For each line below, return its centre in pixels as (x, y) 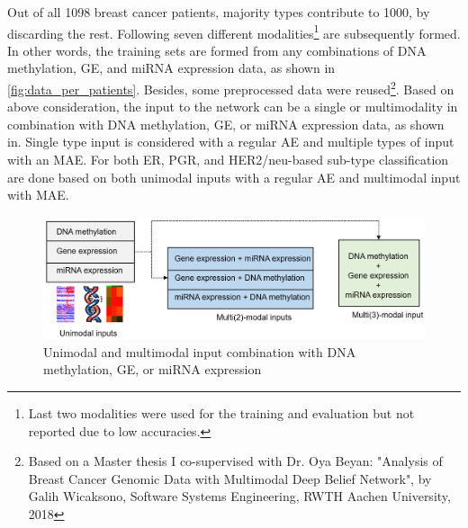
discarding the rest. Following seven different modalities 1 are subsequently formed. (234, 31)
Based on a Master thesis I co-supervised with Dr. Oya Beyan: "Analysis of (235, 461)
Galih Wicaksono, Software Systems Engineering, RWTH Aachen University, (239, 496)
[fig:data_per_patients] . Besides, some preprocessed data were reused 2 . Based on (231, 88)
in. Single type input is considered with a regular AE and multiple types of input (231, 142)
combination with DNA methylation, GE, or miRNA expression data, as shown (226, 124)
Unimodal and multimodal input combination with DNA (200, 351)
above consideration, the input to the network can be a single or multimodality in (233, 107)
